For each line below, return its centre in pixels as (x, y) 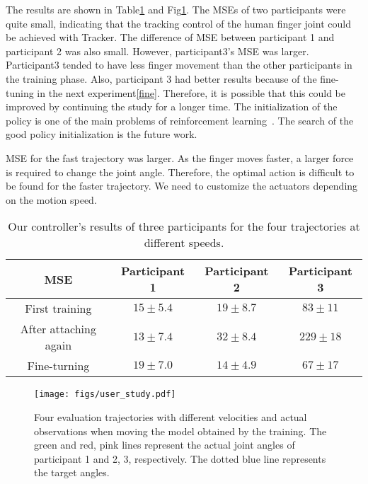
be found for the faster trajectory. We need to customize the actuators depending (182, 186)
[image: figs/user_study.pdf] (105, 394)
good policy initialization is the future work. (102, 134)
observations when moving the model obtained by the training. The (180, 431)
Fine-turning (58, 366)
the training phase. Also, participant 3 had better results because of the (161, 78)
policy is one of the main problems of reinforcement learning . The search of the (180, 120)
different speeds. (184, 243)
